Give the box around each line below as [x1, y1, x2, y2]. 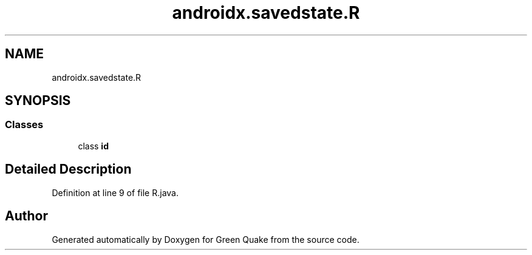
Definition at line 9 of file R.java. [52, 187, 179, 198]
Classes [5, 118, 44, 131]
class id [78, 140, 109, 151]
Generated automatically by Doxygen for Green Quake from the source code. [52, 234, 360, 245]
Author [5, 208, 48, 224]
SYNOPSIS [5, 93, 71, 109]
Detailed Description [5, 161, 132, 177]
